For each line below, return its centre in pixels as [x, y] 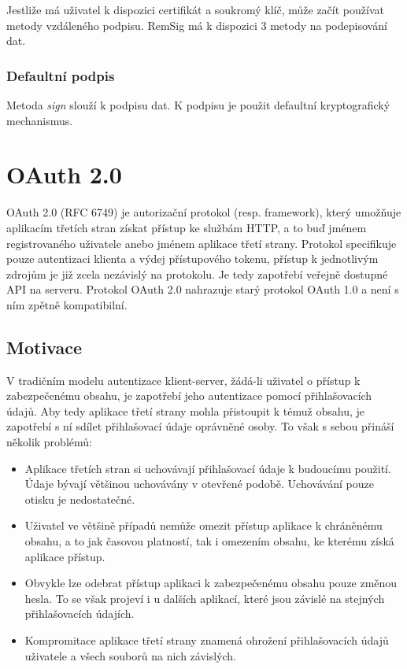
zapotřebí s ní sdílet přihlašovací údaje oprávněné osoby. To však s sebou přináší [200, 426]
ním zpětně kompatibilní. [67, 304]
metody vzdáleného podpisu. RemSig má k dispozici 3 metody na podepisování [197, 25]
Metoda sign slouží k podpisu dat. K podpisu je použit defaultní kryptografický [198, 105]
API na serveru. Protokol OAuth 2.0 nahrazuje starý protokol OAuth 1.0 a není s [203, 289]
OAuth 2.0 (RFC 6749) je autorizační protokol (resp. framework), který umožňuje [204, 212]
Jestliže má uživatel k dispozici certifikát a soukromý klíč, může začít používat [195, 9]
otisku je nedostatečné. [80, 499]
